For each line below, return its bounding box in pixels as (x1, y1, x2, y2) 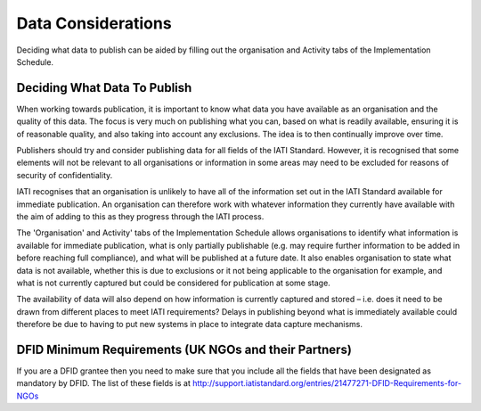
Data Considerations (16, 13, 173, 33)
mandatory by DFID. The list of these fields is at (16, 378, 191, 389)
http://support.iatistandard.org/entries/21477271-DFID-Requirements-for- (192, 378, 462, 389)
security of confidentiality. (16, 169, 113, 180)
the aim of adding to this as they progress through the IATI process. (16, 210, 265, 222)
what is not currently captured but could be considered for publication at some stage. (16, 277, 331, 288)
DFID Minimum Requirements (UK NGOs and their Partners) (16, 341, 352, 357)
